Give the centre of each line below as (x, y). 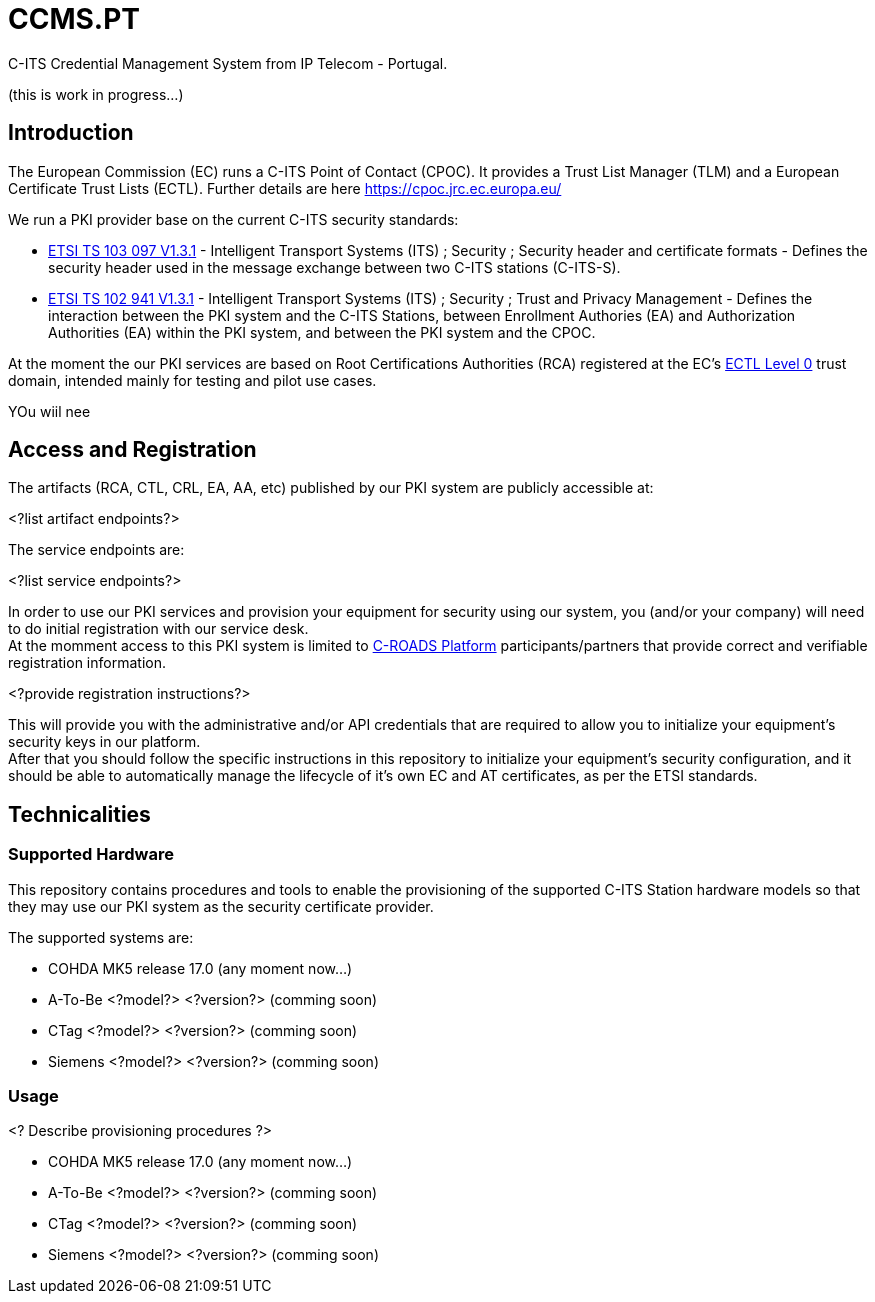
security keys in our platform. (104, 742)
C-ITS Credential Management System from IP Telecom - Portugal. (228, 63)
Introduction (71, 133)
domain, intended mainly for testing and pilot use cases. (192, 380)
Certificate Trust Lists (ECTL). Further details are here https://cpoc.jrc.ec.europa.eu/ (285, 188)
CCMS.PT (74, 19)
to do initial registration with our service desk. (158, 629)
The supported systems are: (101, 937)
